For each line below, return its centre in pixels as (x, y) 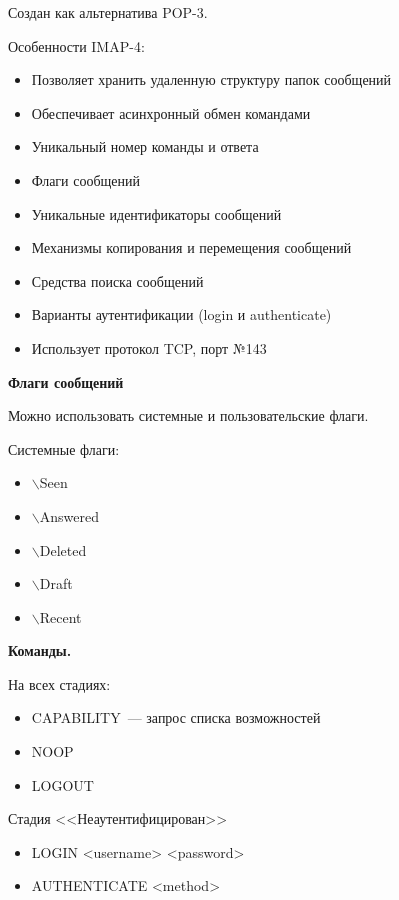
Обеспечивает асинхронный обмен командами (171, 112)
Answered (69, 515)
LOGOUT (62, 784)
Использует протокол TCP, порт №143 (149, 347)
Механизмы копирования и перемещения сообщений (191, 247)
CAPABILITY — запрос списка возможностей (176, 717)
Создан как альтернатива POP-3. (108, 12)
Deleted (63, 549)
